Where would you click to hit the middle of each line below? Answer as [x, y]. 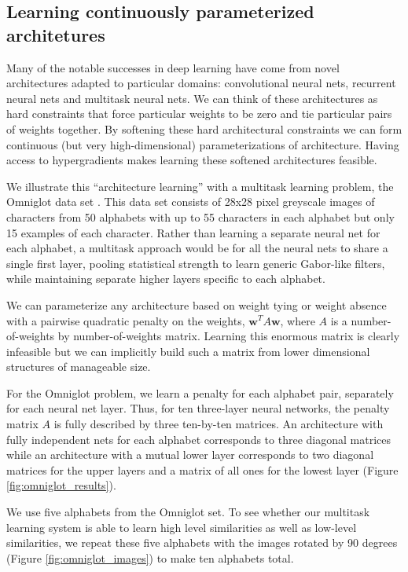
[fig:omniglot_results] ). [61, 485]
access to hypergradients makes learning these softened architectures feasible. [192, 160]
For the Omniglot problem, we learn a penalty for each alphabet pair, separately [200, 392]
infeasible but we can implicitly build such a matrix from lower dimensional [188, 351]
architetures [56, 34]
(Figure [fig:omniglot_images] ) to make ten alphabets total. [150, 557]
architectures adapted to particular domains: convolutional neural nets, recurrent [201, 83]
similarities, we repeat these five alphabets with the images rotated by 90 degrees [202, 543]
